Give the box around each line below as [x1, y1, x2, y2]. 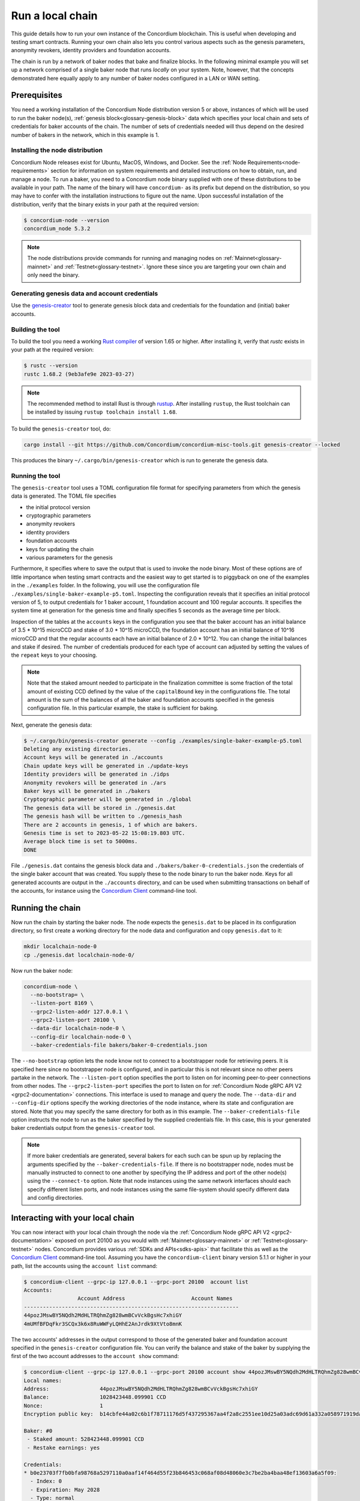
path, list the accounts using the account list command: [11, 1262, 158, 1269]
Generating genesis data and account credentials [11, 289, 158, 297]
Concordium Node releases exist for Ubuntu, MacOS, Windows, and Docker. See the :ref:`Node [11, 159, 247, 166]
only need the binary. [27, 271, 80, 279]
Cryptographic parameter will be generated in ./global [23, 796, 192, 803]
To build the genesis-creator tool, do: [11, 425, 111, 432]
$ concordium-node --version [23, 217, 110, 223]
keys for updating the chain [26, 545, 94, 552]
